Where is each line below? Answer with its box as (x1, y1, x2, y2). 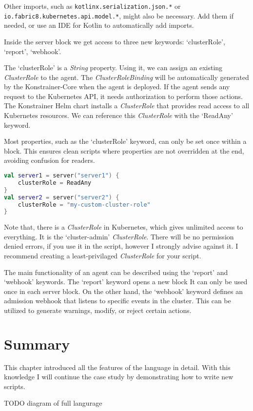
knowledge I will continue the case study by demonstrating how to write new (4, 372, 234, 382)
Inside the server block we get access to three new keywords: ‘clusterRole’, (4, 36, 225, 46)
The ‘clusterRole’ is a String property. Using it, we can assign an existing (4, 62, 223, 73)
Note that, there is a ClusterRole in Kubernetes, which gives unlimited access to (4, 222, 243, 232)
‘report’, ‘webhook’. (4, 46, 61, 56)
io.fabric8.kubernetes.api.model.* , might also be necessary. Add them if (4, 10, 234, 20)
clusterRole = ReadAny (18, 179, 91, 186)
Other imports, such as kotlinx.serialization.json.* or (4, 1, 181, 11)
